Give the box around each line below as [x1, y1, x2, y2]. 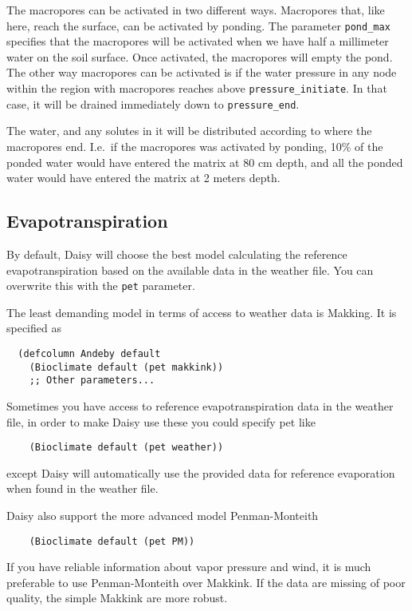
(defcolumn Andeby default [18, 347, 161, 359]
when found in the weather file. [6, 480, 159, 497]
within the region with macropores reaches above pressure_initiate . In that [6, 80, 387, 97]
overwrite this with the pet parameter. [6, 277, 195, 294]
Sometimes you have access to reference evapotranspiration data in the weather [6, 397, 394, 414]
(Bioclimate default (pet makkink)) [29, 361, 224, 373]
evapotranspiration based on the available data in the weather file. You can [6, 261, 374, 278]
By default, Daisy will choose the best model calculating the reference [6, 245, 347, 262]
